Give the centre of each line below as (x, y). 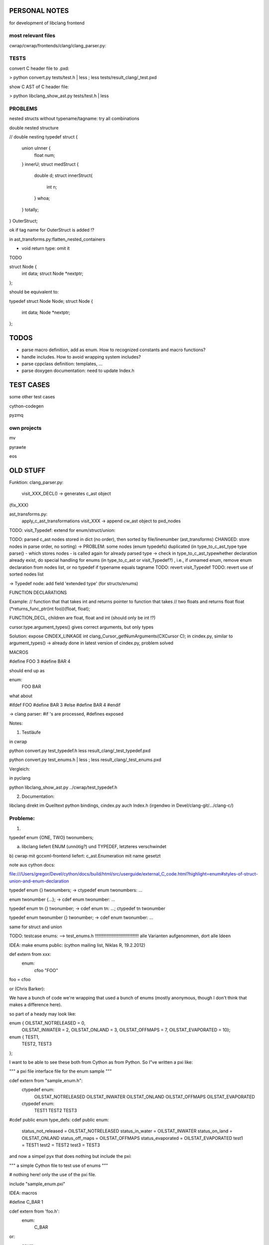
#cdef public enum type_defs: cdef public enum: (59, 1120)
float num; (45, 155)
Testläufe (31, 733)
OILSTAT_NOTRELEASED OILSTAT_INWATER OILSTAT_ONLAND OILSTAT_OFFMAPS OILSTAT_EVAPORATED (144, 1097)
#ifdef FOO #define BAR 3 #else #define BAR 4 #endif (65, 705)
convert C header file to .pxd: (39, 68)
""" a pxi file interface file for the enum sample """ (61, 1071)
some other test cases (32, 397)
